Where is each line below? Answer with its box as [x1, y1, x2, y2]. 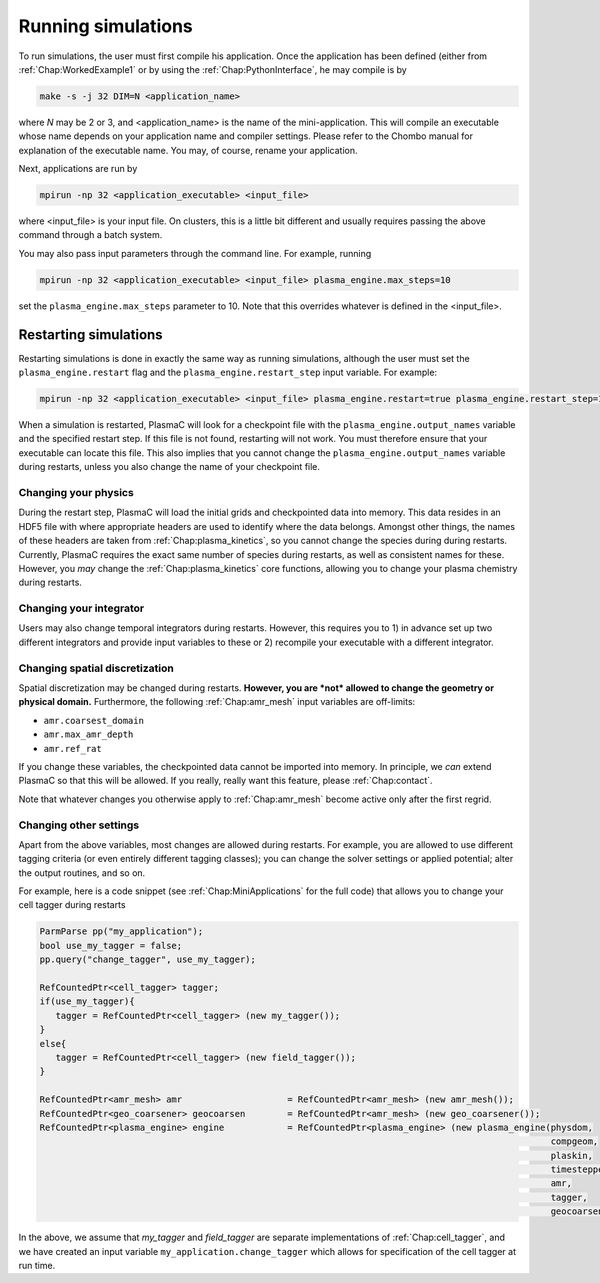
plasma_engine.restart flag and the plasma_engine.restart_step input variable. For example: [18, 366, 438, 379]
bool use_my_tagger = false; [39, 940, 183, 951]
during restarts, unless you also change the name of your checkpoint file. [18, 461, 320, 473]
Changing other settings [18, 818, 140, 832]
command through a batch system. [18, 229, 163, 241]
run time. [18, 1260, 56, 1271]
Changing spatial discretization [18, 661, 174, 675]
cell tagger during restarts [18, 899, 126, 911]
